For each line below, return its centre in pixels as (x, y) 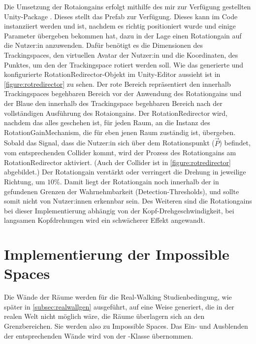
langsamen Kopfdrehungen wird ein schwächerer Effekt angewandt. (105, 220)
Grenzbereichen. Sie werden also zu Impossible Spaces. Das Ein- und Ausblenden (126, 326)
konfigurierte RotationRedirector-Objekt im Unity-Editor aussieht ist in (112, 74)
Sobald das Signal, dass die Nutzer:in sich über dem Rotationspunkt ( (109, 143)
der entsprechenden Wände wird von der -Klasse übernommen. (99, 335)
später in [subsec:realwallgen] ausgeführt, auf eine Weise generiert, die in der (119, 306)
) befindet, (235, 143)
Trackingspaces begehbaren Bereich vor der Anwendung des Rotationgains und (123, 93)
